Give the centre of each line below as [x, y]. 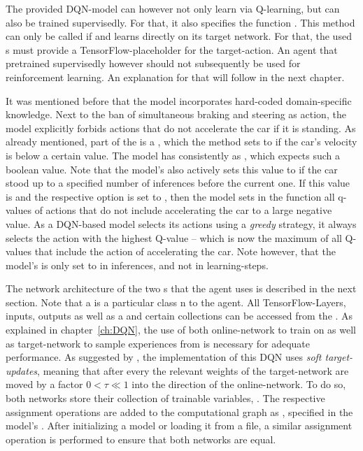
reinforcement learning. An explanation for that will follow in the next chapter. [175, 77]
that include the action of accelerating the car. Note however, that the [185, 251]
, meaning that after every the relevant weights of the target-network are [193, 370]
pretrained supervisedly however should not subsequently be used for [153, 63]
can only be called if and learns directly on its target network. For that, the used [179, 36]
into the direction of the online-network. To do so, [239, 384]
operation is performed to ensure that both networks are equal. [141, 439]
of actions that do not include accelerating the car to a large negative [183, 210]
